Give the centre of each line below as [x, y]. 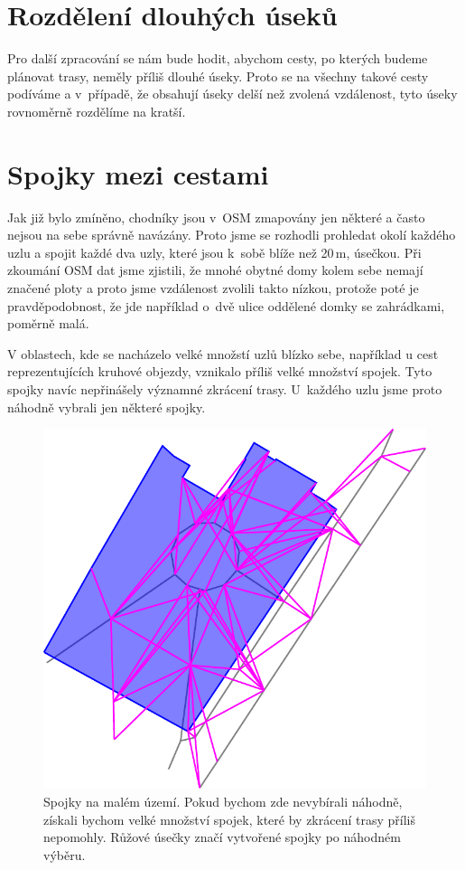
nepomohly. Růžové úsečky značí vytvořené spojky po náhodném [222, 837]
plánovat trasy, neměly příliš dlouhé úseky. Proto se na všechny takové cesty [218, 76]
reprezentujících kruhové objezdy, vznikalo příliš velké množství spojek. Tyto [220, 371]
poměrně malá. [48, 323]
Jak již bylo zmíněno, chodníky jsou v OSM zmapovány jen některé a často [216, 217]
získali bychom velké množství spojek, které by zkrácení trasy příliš [229, 819]
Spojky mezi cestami [138, 173]
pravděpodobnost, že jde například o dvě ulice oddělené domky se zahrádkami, [226, 305]
